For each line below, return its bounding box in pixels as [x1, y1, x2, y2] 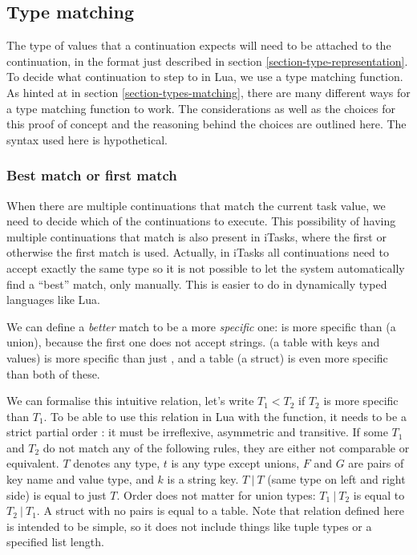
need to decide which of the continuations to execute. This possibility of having [6, 213, 396, 229]
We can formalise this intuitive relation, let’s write [6, 392, 254, 409]
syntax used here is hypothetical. [6, 131, 168, 148]
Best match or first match [6, 165, 177, 185]
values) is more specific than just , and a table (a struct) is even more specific [6, 349, 388, 366]
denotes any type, [73, 455, 160, 472]
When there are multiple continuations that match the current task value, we [6, 196, 386, 213]
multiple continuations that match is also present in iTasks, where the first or [6, 228, 387, 245]
